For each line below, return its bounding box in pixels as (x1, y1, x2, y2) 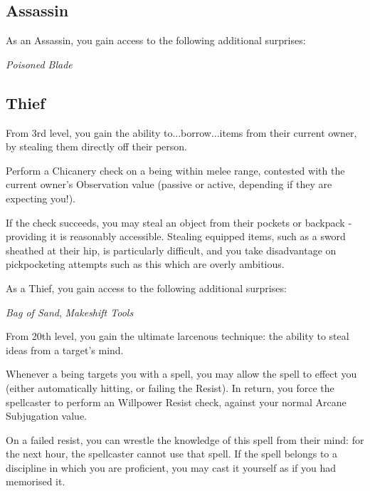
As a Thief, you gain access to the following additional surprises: (6, 280, 287, 295)
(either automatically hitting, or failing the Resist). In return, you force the (6, 380, 334, 395)
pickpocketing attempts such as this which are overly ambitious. (6, 257, 285, 272)
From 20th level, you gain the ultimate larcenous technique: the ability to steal (6, 329, 349, 343)
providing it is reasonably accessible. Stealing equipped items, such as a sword (6, 229, 346, 244)
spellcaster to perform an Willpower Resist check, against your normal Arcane (6, 394, 347, 409)
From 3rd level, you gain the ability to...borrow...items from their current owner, (6, 125, 357, 140)
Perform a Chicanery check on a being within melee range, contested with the (6, 162, 345, 177)
